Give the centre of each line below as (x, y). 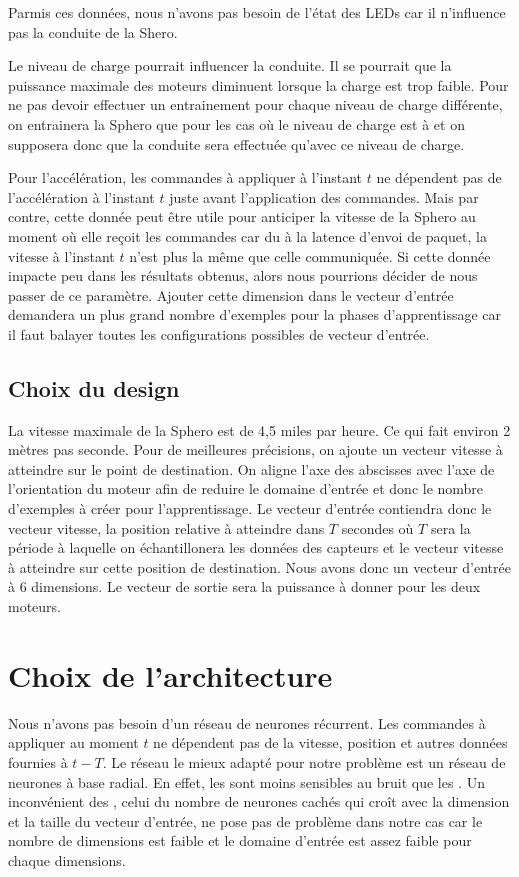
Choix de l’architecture (170, 674)
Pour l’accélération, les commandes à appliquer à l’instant (185, 177)
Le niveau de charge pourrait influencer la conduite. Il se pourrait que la (230, 65)
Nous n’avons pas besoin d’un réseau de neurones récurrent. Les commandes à (247, 722)
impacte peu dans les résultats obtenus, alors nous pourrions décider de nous (243, 275)
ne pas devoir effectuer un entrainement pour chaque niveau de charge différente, (255, 104)
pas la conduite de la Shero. (93, 31)
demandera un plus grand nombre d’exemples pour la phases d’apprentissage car (255, 314)
